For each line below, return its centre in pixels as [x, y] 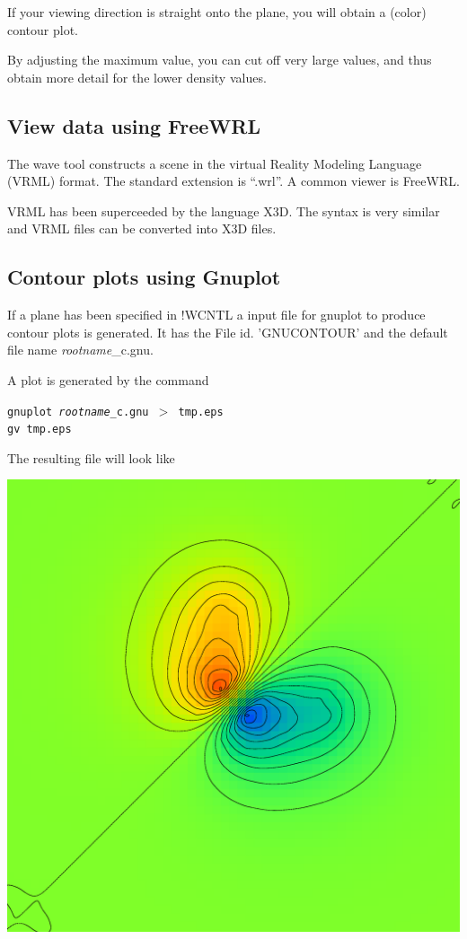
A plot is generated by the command [108, 379]
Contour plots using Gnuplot [144, 277]
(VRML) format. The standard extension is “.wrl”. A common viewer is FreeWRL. [233, 181]
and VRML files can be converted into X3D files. [142, 228]
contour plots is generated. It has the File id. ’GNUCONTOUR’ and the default [228, 332]
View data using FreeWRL [134, 125]
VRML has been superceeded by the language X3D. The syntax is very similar [224, 211]
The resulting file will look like [91, 457]
